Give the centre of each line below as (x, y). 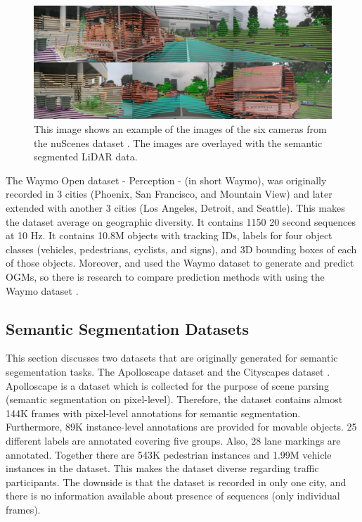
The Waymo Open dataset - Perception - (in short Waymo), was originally (166, 180)
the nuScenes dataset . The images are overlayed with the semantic (178, 142)
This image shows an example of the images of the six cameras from (180, 129)
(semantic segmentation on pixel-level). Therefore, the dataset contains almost (174, 399)
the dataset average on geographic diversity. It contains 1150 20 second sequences (181, 221)
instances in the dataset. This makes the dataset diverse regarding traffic (162, 468)
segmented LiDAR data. (86, 157)
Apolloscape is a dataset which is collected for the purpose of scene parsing (167, 385)
